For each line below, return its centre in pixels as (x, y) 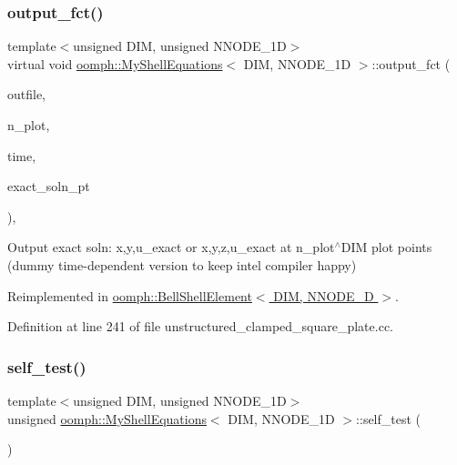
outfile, (27, 94)
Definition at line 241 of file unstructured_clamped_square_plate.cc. (201, 326)
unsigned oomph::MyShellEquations (107, 418)
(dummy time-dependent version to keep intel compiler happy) (182, 264)
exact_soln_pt (49, 186)
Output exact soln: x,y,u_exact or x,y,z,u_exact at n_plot (171, 247)
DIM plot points (386, 247)
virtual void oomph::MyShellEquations (115, 63)
